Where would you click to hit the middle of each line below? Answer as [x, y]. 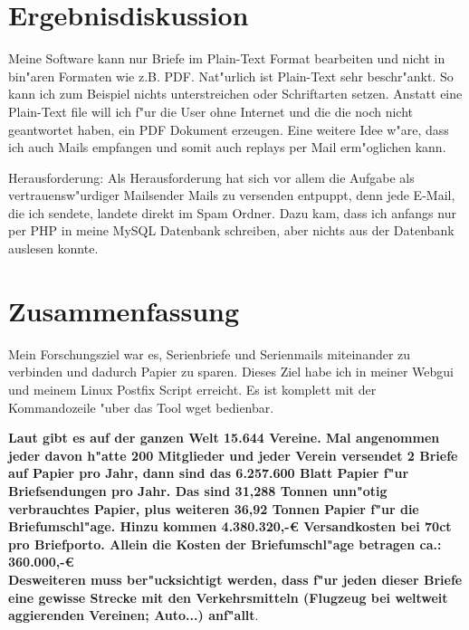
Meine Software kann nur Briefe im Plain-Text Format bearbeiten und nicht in [227, 58]
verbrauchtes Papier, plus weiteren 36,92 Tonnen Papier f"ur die [214, 508]
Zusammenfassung [124, 310]
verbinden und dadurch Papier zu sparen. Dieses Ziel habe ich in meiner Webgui [231, 372]
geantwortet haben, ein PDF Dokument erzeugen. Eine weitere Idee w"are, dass [229, 129]
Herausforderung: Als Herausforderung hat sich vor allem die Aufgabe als [211, 177]
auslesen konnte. [53, 248]
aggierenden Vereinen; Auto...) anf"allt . [134, 615]
